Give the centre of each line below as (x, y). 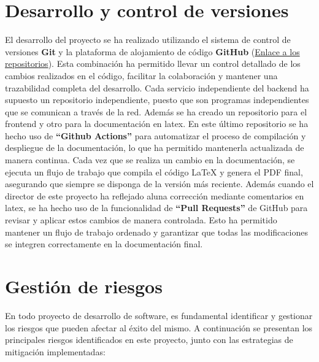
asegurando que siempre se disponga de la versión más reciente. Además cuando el (159, 184)
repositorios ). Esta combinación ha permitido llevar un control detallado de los (153, 64)
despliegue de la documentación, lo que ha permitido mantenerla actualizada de (155, 148)
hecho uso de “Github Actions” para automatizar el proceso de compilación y (156, 135)
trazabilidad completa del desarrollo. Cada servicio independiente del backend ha (157, 87)
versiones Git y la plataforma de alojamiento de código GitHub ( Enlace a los (152, 51)
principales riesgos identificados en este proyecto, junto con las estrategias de (149, 340)
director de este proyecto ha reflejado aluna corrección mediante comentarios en (155, 195)
